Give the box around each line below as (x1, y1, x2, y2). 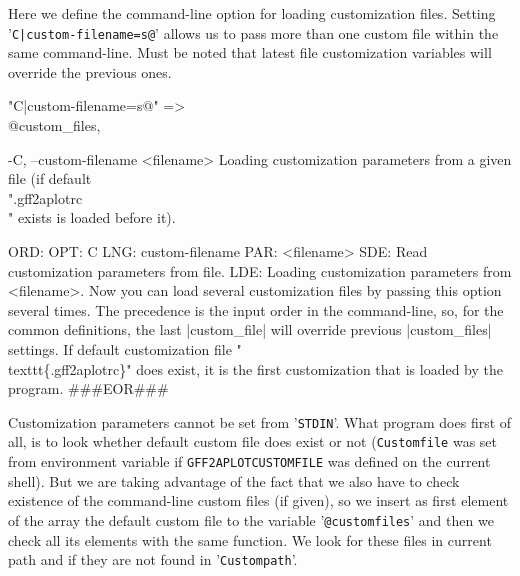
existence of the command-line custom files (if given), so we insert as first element (8, 490, 509, 511)
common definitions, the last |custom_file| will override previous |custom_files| (8, 319, 492, 340)
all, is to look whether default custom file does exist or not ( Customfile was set (8, 431, 497, 452)
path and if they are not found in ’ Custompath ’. (8, 549, 298, 570)
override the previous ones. (8, 61, 172, 82)
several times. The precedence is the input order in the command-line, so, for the (8, 299, 504, 320)
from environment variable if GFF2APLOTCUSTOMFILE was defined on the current (8, 451, 491, 472)
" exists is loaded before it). (8, 207, 176, 228)
